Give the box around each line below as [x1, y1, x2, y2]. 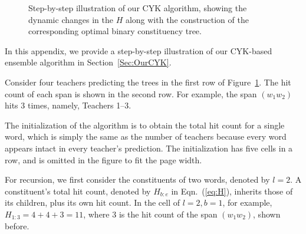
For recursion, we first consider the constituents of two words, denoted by [5, 173, 270, 186]
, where [83, 207, 110, 220]
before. [5, 219, 29, 232]
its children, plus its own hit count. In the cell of [5, 196, 180, 209]
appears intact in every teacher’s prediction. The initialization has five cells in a [5, 141, 293, 154]
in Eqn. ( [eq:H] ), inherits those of [171, 184, 293, 197]
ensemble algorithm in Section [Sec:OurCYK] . [5, 56, 172, 68]
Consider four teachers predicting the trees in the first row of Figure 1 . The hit [5, 75, 291, 88]
